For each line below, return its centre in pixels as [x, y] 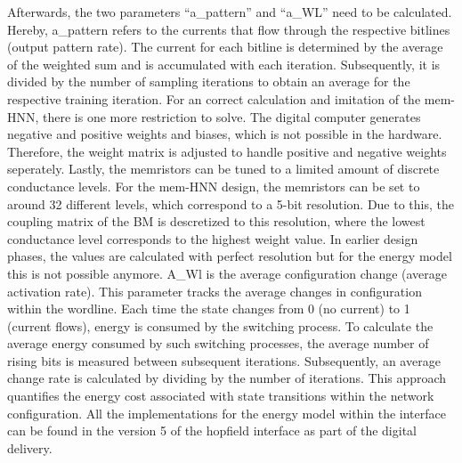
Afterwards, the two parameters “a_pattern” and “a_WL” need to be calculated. [230, 12]
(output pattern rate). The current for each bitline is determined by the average [225, 47]
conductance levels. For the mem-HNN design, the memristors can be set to [214, 186]
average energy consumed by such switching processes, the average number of [218, 343]
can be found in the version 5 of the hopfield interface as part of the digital [212, 431]
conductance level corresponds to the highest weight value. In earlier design [213, 238]
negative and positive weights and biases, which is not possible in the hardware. [225, 134]
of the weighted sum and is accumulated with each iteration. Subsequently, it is [224, 64]
